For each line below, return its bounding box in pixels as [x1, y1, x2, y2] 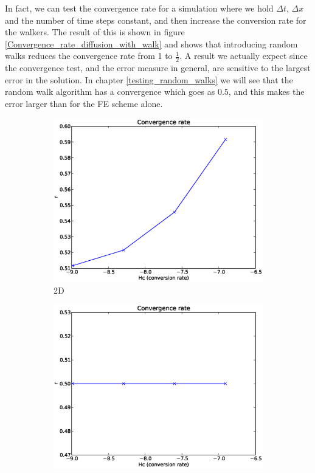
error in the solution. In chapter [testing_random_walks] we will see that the [5, 73, 293, 86]
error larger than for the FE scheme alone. [5, 97, 163, 109]
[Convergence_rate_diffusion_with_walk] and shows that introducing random [5, 37, 298, 50]
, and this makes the [228, 85, 305, 98]
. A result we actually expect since [179, 49, 308, 62]
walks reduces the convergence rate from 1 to [5, 49, 173, 62]
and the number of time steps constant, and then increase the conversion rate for [5, 13, 306, 26]
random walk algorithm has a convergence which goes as [5, 85, 215, 98]
